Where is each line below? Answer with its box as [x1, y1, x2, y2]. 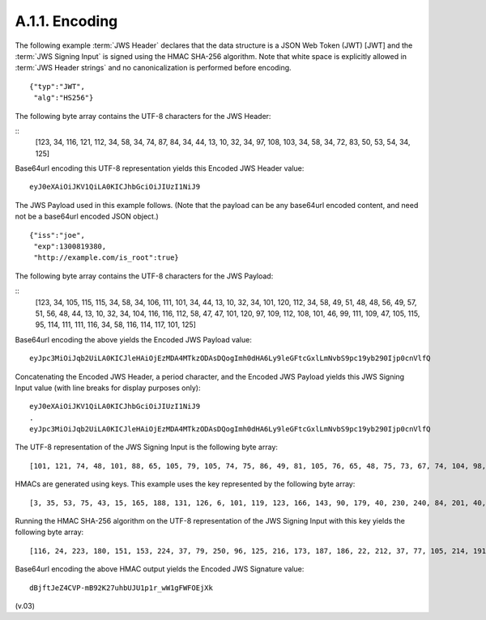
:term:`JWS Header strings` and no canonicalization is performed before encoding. [15, 63, 292, 73]
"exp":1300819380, [33, 242, 107, 251]
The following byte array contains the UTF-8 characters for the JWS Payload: [15, 271, 274, 281]
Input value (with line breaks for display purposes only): [15, 383, 201, 393]
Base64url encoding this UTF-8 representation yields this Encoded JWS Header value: [15, 163, 305, 173]
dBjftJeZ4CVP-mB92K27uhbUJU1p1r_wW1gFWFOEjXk [29, 583, 214, 592]
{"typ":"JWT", [29, 82, 85, 91]
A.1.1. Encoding [15, 12, 118, 30]
